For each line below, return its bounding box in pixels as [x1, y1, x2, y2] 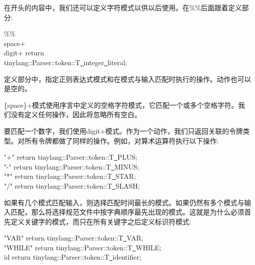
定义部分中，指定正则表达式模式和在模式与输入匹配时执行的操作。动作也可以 [4, 73, 251, 84]
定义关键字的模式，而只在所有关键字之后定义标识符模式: [10, 216, 191, 226]
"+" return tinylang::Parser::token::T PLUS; [4, 152, 137, 162]
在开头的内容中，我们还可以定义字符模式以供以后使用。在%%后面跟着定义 [4, 2, 242, 12]
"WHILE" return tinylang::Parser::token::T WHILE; [4, 242, 161, 252]
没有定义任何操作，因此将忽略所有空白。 [10, 109, 141, 120]
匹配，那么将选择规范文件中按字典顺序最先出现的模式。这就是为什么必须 [10, 207, 244, 217]
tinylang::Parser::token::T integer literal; [4, 57, 127, 67]
